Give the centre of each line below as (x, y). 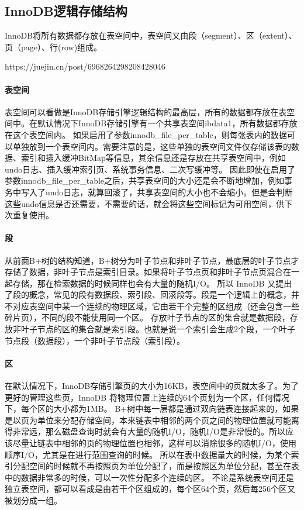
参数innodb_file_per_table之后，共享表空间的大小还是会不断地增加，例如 (145, 180)
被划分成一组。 (33, 500)
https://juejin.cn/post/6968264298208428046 (85, 66)
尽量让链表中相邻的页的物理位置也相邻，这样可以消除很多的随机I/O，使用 (154, 443)
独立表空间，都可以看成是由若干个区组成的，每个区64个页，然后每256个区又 (150, 489)
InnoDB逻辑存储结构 (66, 11)
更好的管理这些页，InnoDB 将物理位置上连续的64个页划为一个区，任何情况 (147, 397)
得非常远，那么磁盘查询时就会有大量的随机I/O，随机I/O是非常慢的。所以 (145, 431)
